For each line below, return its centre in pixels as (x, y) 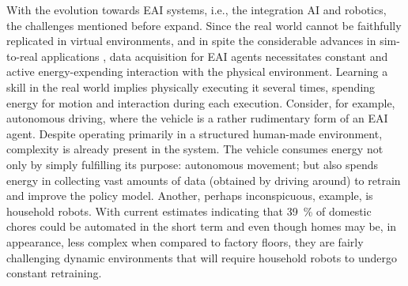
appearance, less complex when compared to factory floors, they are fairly (185, 241)
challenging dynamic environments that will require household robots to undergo (202, 257)
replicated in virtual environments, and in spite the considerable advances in (191, 41)
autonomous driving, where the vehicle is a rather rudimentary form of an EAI (197, 118)
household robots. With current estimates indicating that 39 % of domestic (189, 211)
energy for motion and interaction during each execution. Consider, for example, (201, 102)
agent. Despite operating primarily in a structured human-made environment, (195, 133)
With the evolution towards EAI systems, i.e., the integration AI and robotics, (196, 9)
